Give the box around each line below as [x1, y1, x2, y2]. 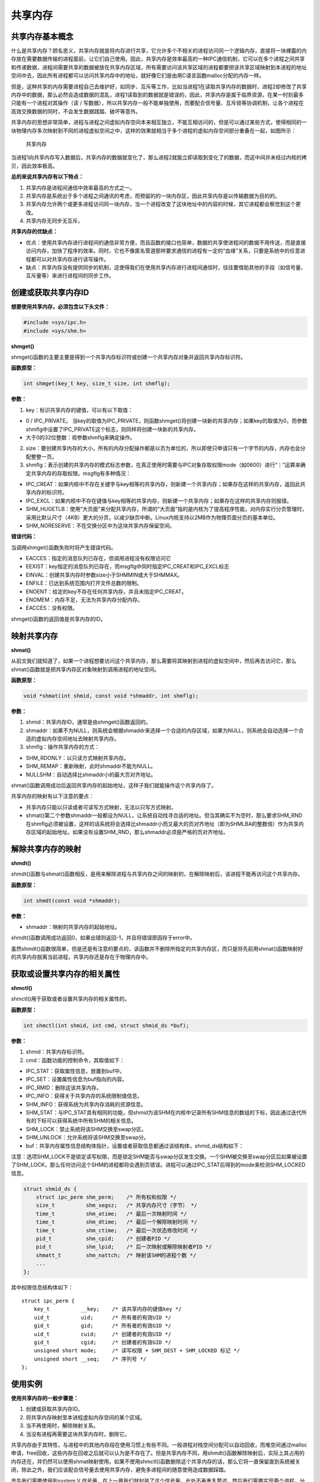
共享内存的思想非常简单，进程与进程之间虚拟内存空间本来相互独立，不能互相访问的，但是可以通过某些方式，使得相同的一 [11, 119, 307, 126]
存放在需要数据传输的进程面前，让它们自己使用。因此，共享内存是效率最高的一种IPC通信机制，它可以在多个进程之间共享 [11, 55, 305, 62]
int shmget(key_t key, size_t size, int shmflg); [23, 380, 171, 387]
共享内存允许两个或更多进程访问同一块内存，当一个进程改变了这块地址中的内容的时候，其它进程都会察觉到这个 [25, 200, 296, 207]
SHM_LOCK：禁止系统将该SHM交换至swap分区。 [25, 1125, 148, 1132]
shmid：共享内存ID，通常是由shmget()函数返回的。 [25, 718, 151, 726]
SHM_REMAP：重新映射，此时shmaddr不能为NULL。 [25, 762, 156, 770]
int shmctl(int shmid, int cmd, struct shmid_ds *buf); [23, 1022, 190, 1029]
